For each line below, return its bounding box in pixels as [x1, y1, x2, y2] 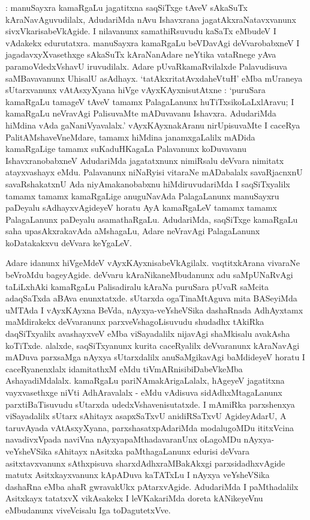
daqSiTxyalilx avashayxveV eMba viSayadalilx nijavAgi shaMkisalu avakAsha [5, 327, 290, 340]
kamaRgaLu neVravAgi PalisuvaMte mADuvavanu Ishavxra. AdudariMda [5, 107, 276, 119]
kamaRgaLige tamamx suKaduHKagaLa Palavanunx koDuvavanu [5, 142, 247, 155]
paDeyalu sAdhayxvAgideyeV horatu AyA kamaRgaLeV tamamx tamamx [5, 201, 277, 214]
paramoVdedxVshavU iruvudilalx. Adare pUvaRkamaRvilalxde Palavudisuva [5, 59, 287, 72]
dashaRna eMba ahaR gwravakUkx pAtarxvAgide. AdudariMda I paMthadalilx [5, 480, 299, 492]
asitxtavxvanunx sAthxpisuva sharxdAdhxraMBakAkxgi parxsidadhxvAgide [5, 456, 285, 469]
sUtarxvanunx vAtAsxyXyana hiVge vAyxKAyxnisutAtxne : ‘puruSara [5, 83, 266, 96]
